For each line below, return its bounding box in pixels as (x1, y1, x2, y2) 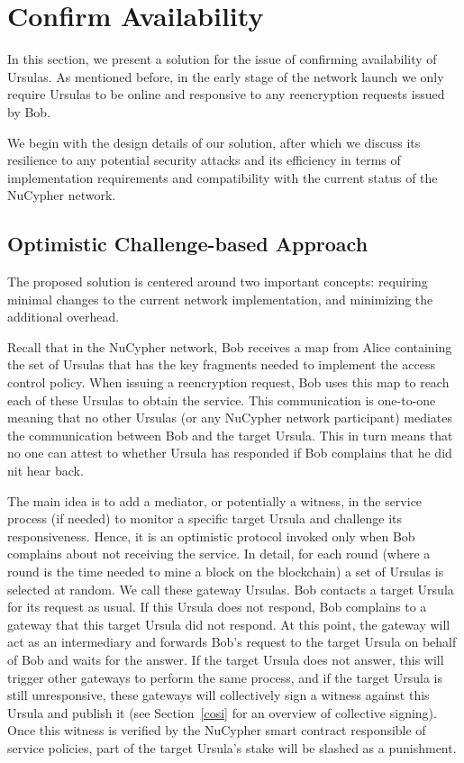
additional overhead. (7, 307, 120, 326)
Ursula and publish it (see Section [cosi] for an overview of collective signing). (7, 703, 437, 722)
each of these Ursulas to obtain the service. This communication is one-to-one (7, 390, 436, 409)
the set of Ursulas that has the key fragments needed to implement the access (7, 355, 435, 374)
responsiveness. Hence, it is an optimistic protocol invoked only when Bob (7, 526, 415, 545)
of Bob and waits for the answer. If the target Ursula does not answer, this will (7, 649, 444, 668)
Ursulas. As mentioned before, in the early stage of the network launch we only (7, 67, 444, 86)
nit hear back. (7, 461, 84, 480)
